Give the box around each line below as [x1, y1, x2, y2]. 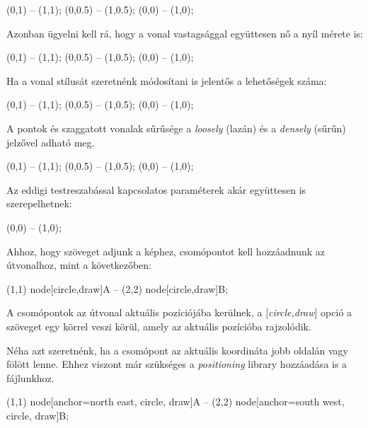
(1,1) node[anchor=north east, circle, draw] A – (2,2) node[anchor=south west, [6, 394, 345, 409]
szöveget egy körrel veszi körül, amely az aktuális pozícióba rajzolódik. [6, 318, 311, 333]
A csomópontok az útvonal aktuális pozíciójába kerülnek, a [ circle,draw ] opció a [6, 305, 352, 320]
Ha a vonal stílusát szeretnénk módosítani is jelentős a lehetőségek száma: [6, 73, 327, 88]
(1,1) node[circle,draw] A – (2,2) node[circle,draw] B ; [6, 281, 229, 296]
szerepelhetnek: [6, 196, 72, 211]
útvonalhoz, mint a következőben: [6, 258, 151, 272]
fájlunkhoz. [6, 370, 54, 385]
